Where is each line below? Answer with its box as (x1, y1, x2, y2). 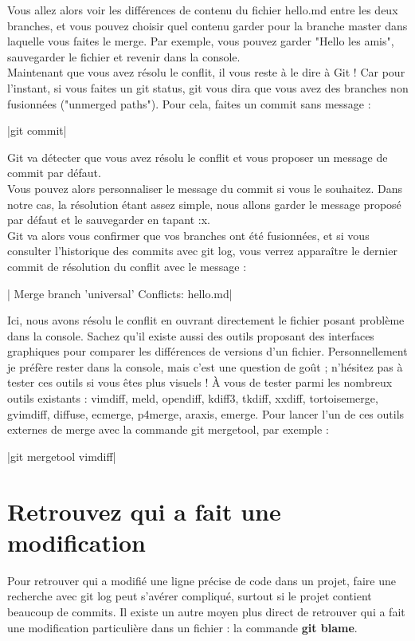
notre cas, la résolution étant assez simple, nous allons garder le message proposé (7, 195, 401, 212)
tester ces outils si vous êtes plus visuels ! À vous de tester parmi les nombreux (7, 374, 393, 391)
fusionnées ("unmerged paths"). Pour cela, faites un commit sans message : (7, 95, 371, 112)
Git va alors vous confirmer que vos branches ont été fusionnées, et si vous (7, 226, 370, 243)
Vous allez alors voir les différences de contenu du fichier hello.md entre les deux (7, 2, 398, 18)
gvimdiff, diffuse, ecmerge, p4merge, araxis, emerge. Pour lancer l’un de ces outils (7, 405, 405, 422)
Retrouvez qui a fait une (7, 494, 281, 527)
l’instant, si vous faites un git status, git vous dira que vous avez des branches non (7, 79, 409, 96)
